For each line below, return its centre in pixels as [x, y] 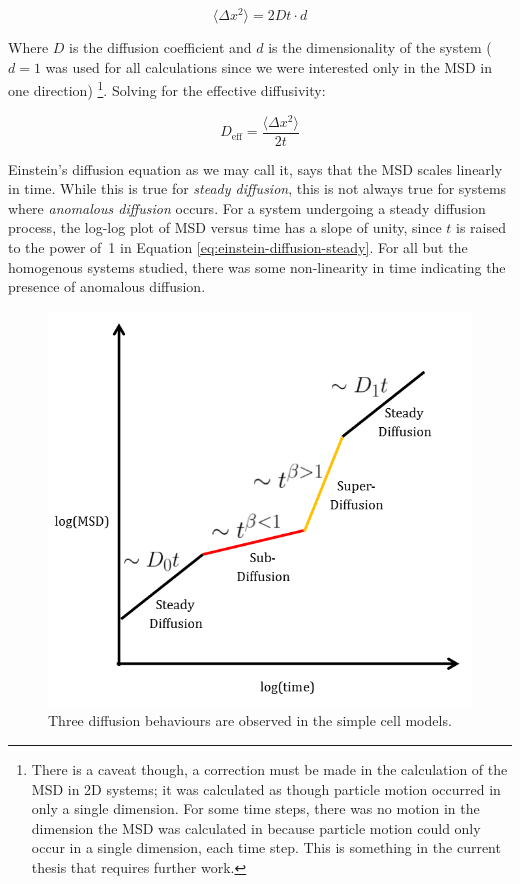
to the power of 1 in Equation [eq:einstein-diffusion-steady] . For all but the [238, 247]
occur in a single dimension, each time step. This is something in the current [266, 847]
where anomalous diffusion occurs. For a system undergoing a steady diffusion [247, 207]
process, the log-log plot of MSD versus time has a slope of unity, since [225, 227]
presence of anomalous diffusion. [107, 286]
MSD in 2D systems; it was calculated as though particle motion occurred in [266, 788]
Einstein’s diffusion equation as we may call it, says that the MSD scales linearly [255, 168]
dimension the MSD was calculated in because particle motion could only [256, 827]
